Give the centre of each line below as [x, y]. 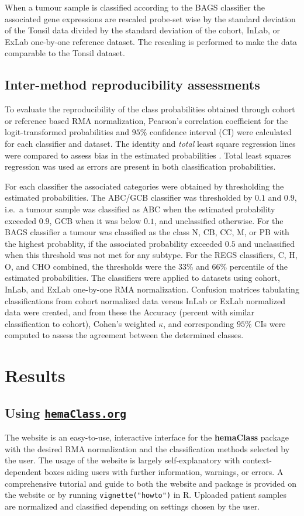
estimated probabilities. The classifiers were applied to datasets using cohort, [142, 278]
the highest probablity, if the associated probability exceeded [114, 243]
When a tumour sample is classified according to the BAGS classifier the [135, 7]
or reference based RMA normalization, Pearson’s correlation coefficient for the [146, 120]
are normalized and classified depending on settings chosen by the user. [132, 506]
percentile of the [259, 266]
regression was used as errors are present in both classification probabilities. [140, 166]
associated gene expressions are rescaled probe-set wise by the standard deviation [150, 18]
